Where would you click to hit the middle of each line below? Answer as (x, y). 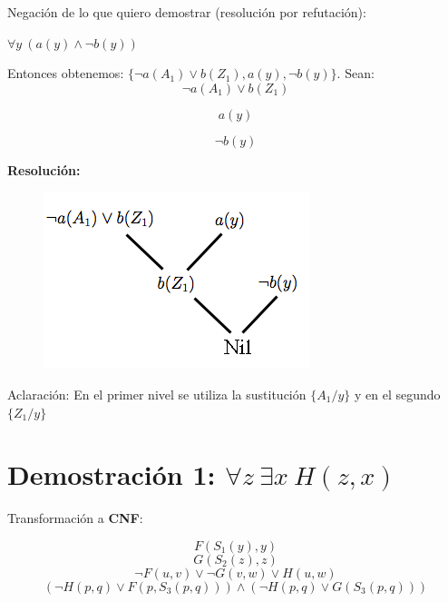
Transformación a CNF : (75, 518)
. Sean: (355, 73)
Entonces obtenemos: (66, 73)
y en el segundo (397, 394)
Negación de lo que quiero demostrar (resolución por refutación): (187, 12)
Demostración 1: (112, 474)
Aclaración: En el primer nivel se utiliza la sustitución (157, 394)
